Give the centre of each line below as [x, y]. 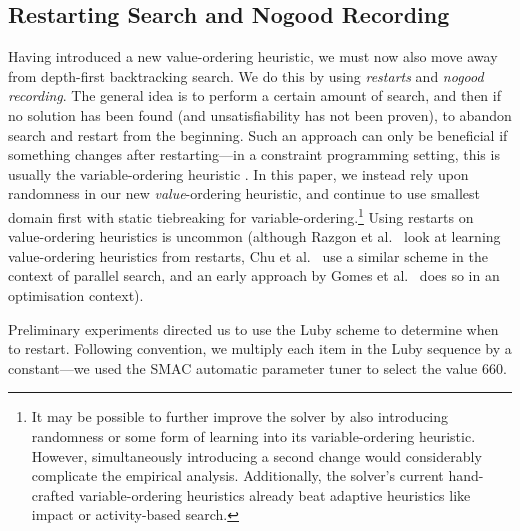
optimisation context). [76, 294]
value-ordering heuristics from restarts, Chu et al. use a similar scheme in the [248, 255]
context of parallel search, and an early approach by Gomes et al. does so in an [254, 275]
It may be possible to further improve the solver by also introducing [240, 416]
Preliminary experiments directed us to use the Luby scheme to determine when [253, 328]
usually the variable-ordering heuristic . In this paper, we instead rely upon [238, 173]
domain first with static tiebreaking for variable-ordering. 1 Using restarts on [241, 215]
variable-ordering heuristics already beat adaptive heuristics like [274, 494]
